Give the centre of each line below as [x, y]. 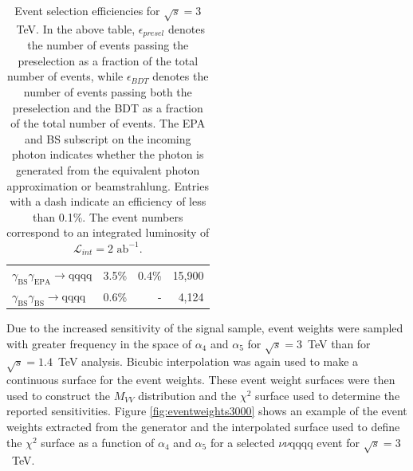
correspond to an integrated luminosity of [108, 232]
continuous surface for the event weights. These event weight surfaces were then [201, 380]
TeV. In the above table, [76, 28]
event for [338, 442]
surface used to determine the [328, 395]
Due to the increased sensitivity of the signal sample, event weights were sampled [205, 328]
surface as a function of [98, 442]
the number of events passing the [108, 45]
